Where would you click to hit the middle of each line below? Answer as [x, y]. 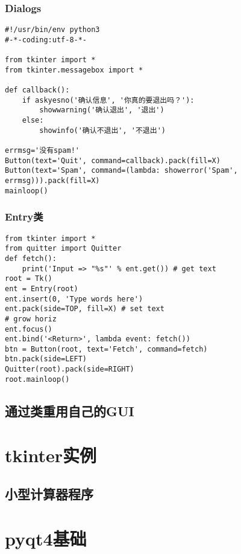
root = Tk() [29, 279]
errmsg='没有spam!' [42, 151]
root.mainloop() [37, 379]
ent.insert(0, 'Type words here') [74, 299]
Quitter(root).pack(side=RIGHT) [70, 369]
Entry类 [24, 217]
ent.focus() [29, 329]
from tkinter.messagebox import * [74, 70]
